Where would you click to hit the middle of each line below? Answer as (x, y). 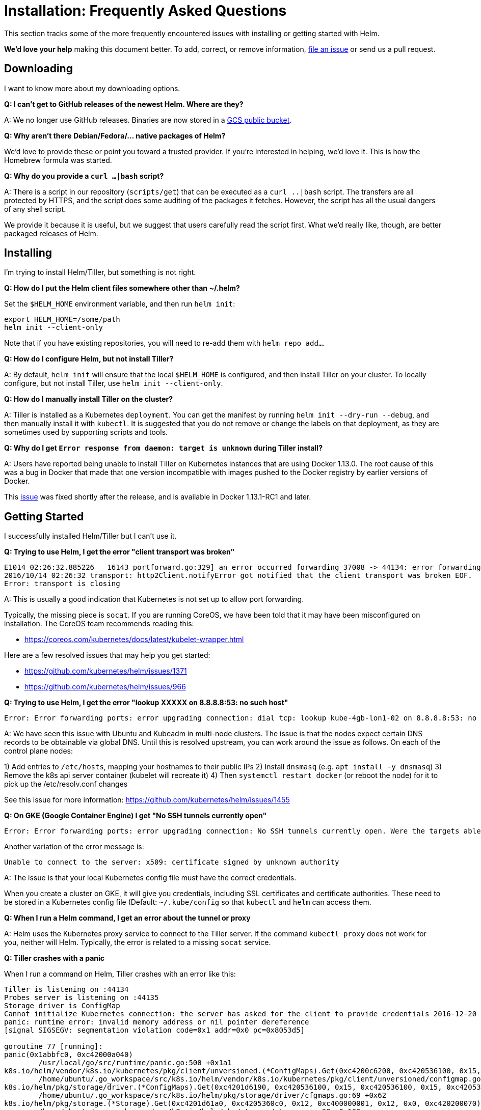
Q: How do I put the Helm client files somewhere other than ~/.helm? (122, 288)
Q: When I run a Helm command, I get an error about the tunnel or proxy (127, 918)
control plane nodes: (39, 751)
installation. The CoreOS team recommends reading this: (99, 624)
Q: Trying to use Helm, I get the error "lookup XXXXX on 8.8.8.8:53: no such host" (146, 703)
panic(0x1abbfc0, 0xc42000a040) (69, 1055)
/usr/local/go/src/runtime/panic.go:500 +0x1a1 (135, 1063)
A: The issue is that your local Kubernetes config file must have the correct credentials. (150, 878)
